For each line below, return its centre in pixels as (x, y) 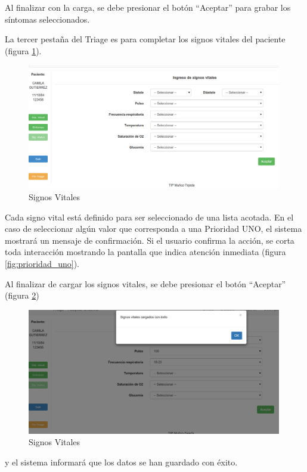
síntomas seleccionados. (47, 19)
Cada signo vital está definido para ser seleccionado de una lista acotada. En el (149, 217)
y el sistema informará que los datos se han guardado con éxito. (121, 462)
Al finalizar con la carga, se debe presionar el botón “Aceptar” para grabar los (148, 7)
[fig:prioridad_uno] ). (42, 263)
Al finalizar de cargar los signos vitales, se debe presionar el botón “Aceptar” (145, 283)
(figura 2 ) (22, 295)
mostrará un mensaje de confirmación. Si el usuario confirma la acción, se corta (150, 240)
